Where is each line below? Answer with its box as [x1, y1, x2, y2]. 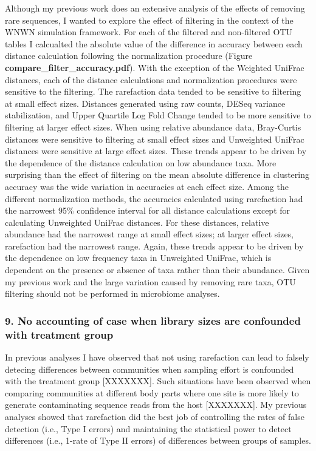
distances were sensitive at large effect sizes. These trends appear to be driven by [5, 144, 307, 157]
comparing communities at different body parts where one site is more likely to [5, 386, 299, 399]
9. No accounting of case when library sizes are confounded [5, 313, 301, 328]
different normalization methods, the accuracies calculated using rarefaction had [5, 192, 303, 205]
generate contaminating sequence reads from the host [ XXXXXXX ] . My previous [5, 398, 307, 411]
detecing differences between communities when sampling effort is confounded [5, 362, 294, 375]
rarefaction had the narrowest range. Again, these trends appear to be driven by [5, 239, 304, 252]
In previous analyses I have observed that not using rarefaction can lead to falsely [5, 350, 309, 363]
